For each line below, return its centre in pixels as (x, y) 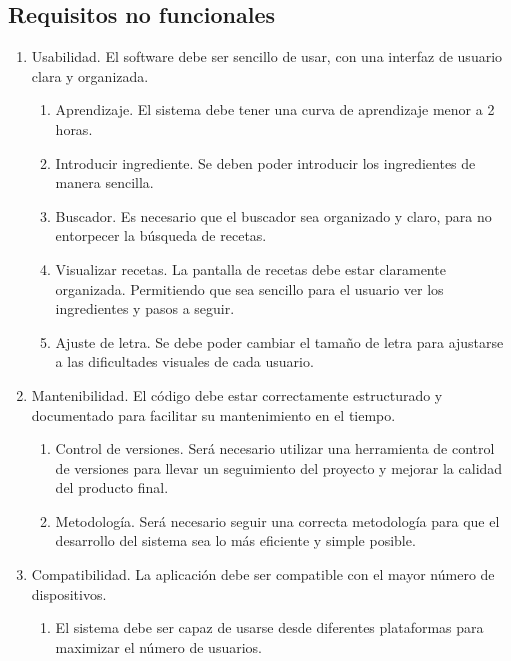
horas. (74, 128)
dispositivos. (69, 593)
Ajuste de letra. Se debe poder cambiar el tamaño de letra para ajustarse (279, 341)
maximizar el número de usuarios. (158, 646)
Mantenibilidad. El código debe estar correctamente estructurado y (237, 394)
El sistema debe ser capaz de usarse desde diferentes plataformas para (269, 627)
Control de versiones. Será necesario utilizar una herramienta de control (275, 448)
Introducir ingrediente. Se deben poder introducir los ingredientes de (265, 162)
